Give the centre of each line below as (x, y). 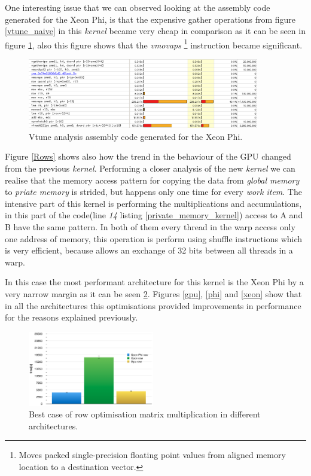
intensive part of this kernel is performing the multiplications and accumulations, (153, 203)
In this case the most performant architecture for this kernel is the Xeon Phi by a (154, 282)
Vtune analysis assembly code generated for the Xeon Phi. (136, 136)
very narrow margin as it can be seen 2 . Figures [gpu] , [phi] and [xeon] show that (153, 294)
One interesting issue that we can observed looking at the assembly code (138, 7)
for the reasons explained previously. (71, 317)
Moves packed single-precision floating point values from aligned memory (152, 455)
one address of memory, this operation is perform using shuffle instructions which (154, 238)
